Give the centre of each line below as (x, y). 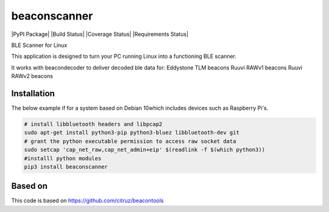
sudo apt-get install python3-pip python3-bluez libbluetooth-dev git (132, 133)
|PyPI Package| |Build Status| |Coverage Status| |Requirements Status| (100, 34)
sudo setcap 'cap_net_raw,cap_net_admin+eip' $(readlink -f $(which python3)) (144, 150)
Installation (33, 94)
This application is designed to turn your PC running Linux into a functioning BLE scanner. (124, 56)
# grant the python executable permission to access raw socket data (130, 141)
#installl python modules (63, 158)
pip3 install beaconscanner (66, 167)
